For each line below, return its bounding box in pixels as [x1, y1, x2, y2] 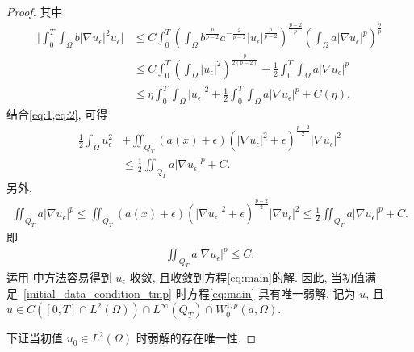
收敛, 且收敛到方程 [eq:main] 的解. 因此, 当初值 [129, 268, 366, 285]
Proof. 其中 [6, 3, 63, 19]
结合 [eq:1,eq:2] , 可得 [6, 106, 108, 123]
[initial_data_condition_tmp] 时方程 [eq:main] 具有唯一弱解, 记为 [23, 284, 356, 301]
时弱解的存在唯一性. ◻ [136, 329, 257, 346]
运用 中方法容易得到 [6, 268, 112, 285]
